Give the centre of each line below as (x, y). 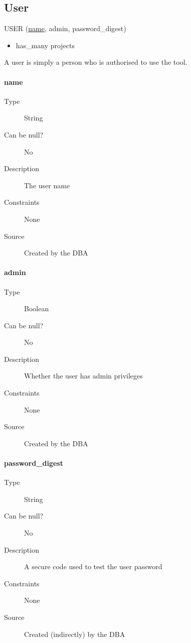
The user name (47, 185)
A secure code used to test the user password (93, 566)
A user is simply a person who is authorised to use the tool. (96, 62)
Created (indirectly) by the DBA (75, 634)
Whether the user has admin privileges (83, 376)
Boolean (37, 308)
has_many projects (45, 45)
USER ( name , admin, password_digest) (65, 28)
